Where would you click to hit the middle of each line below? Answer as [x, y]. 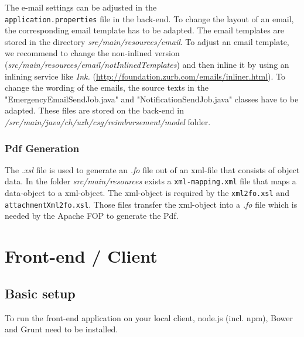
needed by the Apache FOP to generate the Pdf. [92, 216]
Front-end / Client [81, 256]
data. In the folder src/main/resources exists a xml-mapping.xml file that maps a [151, 181]
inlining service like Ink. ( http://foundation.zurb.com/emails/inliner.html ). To [145, 76]
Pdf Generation [42, 148]
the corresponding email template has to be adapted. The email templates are [145, 30]
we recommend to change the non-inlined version [92, 53]
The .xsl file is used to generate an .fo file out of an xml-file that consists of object [152, 169]
